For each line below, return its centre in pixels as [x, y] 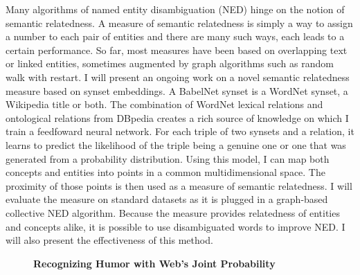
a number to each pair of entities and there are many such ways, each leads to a [175, 36]
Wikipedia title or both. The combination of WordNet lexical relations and [164, 104]
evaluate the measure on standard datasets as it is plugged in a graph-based [167, 199]
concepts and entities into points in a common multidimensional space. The [165, 172]
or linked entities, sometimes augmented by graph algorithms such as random [170, 63]
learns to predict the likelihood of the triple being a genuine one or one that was [176, 144]
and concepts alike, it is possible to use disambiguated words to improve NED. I [175, 226]
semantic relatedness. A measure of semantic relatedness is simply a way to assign [179, 23]
